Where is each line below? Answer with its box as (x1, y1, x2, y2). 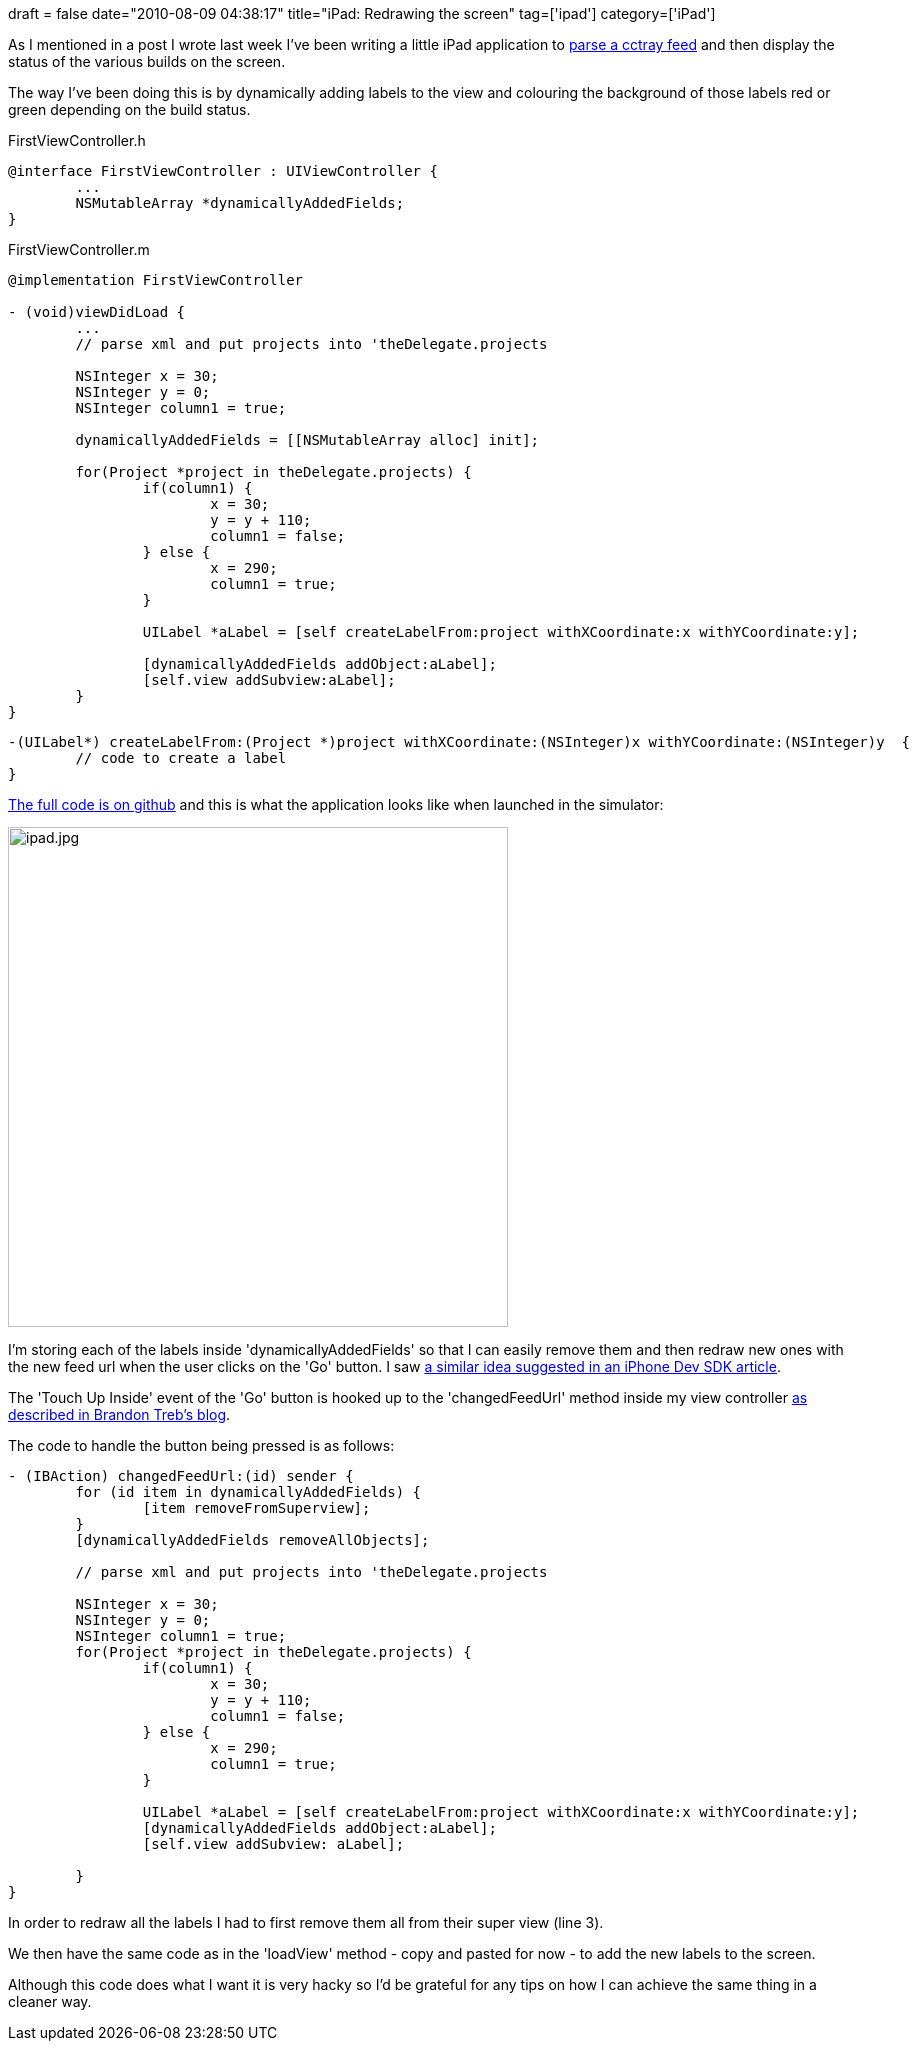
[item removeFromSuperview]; (142, 1500, 371, 1516)
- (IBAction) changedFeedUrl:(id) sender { (8, 1468, 354, 1484)
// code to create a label (75, 750, 287, 766)
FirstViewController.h (8, 132, 146, 149)
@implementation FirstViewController (8, 272, 304, 288)
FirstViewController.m (8, 241, 150, 258)
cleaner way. (8, 1993, 92, 2010)
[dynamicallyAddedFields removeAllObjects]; (75, 1532, 430, 1548)
